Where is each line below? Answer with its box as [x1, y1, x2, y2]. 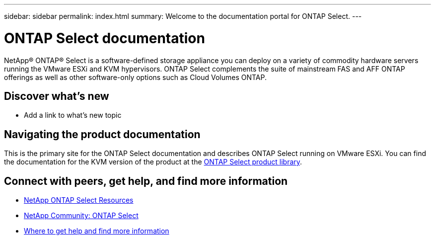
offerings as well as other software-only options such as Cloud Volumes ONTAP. [4, 73, 267, 81]
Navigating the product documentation [4, 128, 201, 141]
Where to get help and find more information [24, 227, 169, 236]
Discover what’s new [4, 89, 109, 102]
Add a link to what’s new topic [24, 111, 122, 120]
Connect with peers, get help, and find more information [4, 174, 288, 187]
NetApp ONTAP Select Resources [24, 196, 134, 205]
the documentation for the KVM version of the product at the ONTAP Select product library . [4, 158, 302, 166]
